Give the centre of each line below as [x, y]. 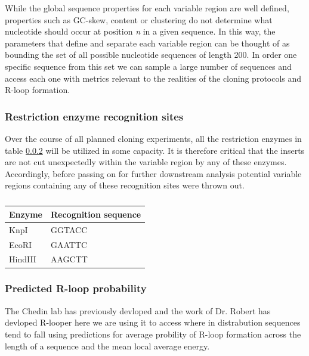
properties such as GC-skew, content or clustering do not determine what [139, 19]
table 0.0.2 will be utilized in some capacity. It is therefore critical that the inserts [155, 150]
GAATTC [69, 244]
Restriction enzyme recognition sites [94, 116]
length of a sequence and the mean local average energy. [107, 346]
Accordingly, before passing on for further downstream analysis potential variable [153, 173]
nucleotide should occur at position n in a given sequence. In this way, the [140, 31]
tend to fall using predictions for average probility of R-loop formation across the [153, 334]
